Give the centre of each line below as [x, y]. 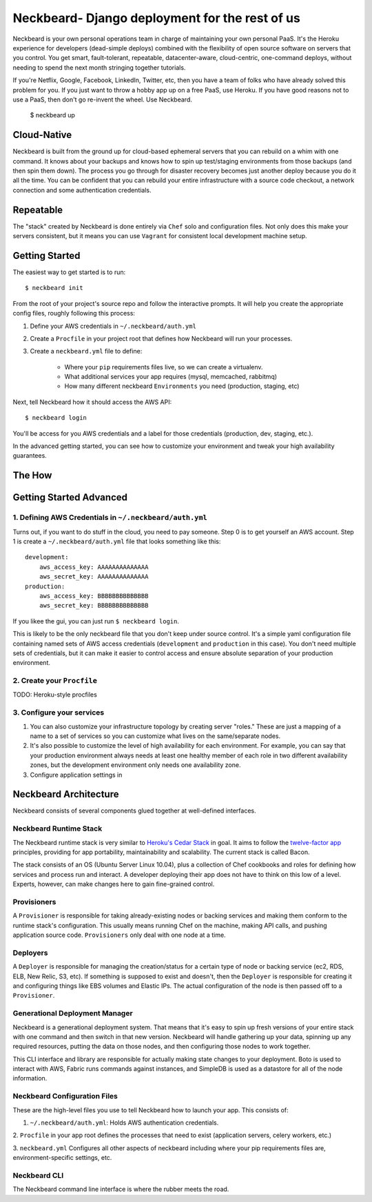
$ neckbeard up [53, 115]
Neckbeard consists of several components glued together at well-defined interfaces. [134, 811]
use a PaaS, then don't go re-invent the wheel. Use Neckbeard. [102, 99]
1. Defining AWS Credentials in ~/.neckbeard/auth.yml [110, 518]
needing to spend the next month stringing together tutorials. [99, 67]
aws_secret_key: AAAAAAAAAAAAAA [94, 577]
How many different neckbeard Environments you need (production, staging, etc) [182, 386]
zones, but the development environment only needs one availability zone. [135, 765]
